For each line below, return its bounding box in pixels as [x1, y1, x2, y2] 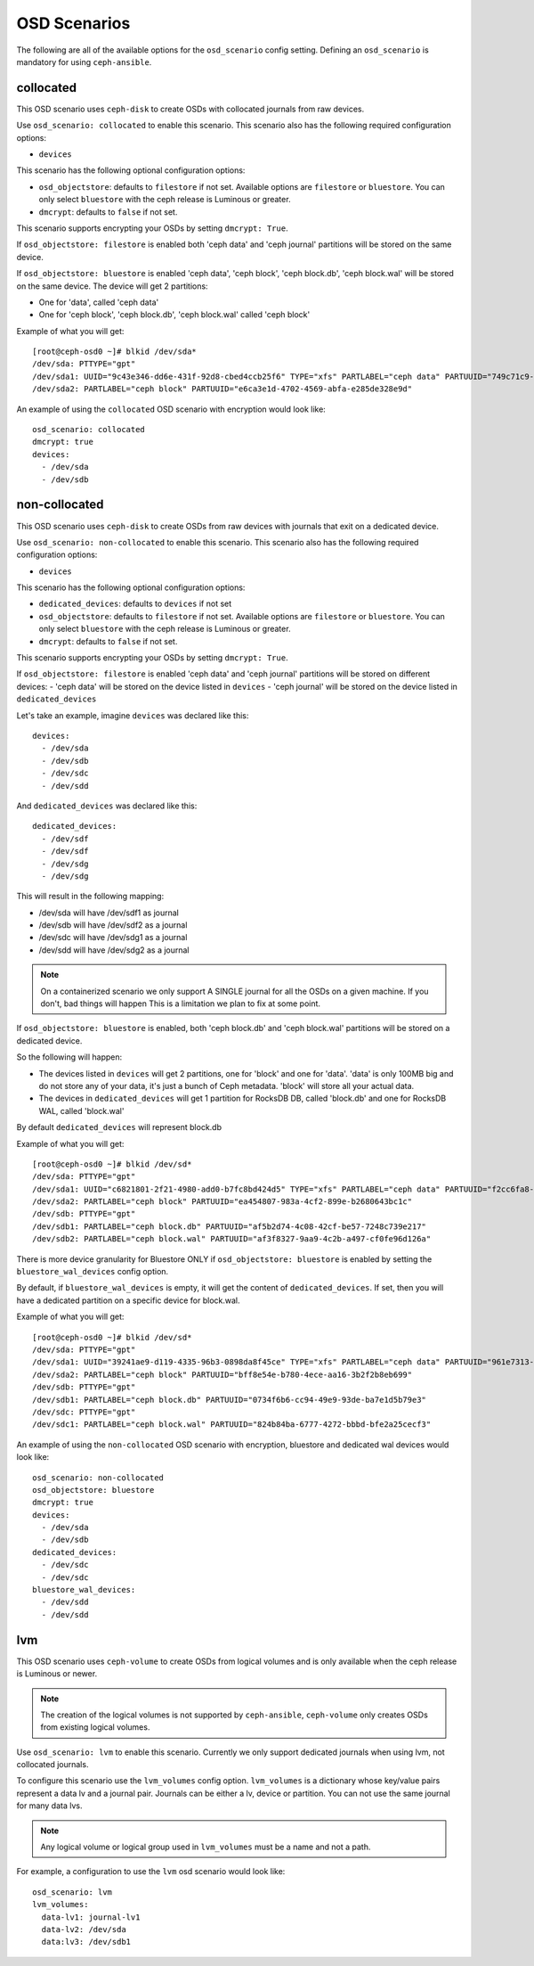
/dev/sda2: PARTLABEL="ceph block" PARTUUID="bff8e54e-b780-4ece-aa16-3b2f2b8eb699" [32, 1369, 413, 1380]
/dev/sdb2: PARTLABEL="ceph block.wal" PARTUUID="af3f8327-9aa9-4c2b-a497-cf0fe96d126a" [32, 1234, 432, 1244]
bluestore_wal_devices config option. [16, 1266, 169, 1277]
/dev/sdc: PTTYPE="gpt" [32, 1406, 136, 1417]
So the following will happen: [16, 1052, 123, 1062]
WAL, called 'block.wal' [38, 1105, 125, 1116]
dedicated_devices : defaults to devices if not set [38, 598, 232, 610]
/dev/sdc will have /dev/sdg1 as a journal [38, 932, 188, 943]
